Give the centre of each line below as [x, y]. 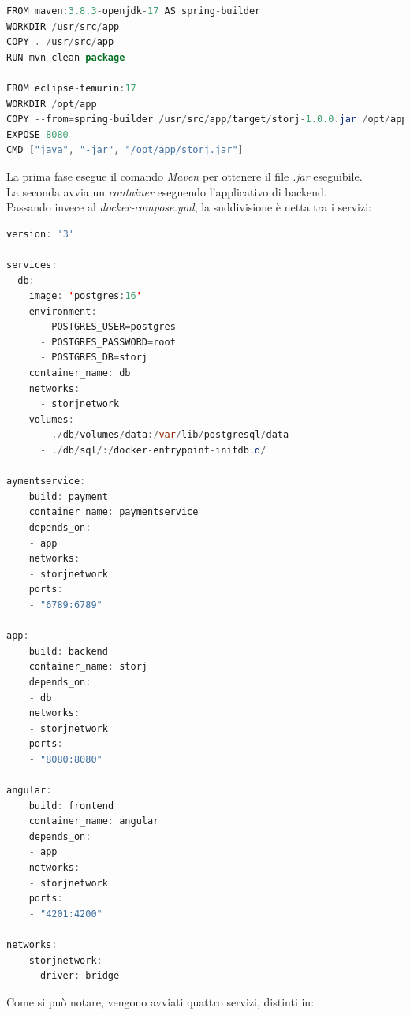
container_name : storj [88, 667]
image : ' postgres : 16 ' [85, 296]
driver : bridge [80, 976]
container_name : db [80, 373]
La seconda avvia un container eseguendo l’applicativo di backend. [167, 191]
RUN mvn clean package [66, 57]
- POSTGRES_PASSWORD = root [108, 342]
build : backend [68, 651]
